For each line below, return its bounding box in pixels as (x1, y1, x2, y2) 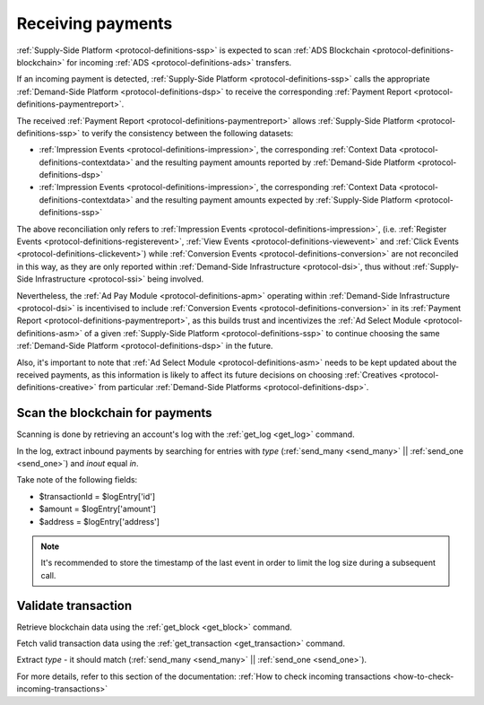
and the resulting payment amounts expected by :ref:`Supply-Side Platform (134, 194, 412, 205)
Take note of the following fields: (16, 474, 138, 485)
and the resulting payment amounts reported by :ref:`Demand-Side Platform (134, 157, 416, 168)
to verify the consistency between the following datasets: (82, 127, 294, 138)
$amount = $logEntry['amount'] (39, 503, 157, 515)
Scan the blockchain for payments (16, 405, 212, 421)
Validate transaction (16, 597, 133, 614)
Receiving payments (16, 13, 173, 33)
